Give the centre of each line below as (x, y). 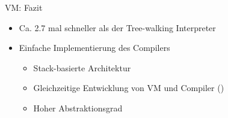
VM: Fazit (24, 7)
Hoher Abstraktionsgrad (78, 108)
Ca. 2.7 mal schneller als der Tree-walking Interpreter (117, 27)
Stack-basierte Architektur (82, 67)
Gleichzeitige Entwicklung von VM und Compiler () (129, 88)
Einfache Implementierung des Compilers (94, 48)
